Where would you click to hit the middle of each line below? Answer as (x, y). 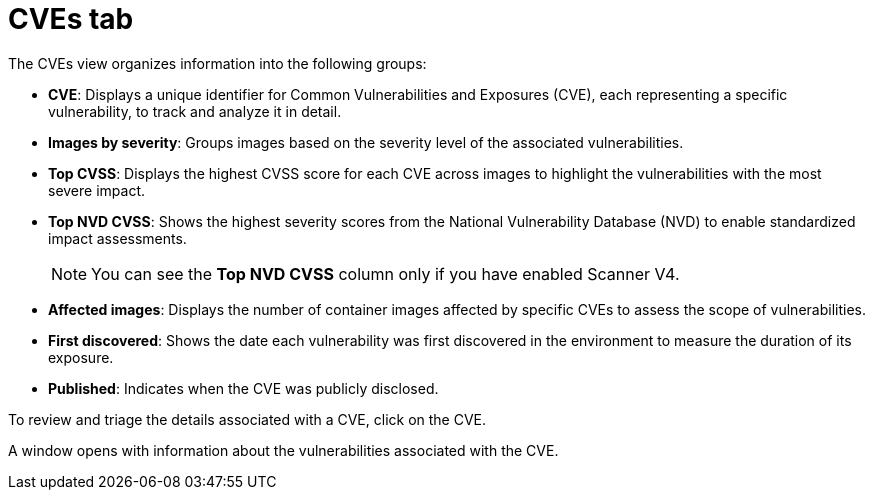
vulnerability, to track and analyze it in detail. (195, 111)
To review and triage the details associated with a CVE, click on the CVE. (247, 419)
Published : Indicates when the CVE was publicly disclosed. (243, 388)
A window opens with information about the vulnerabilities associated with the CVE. (283, 450)
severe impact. (97, 190)
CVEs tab (71, 19)
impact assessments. (117, 238)
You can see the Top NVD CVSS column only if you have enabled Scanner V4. (385, 273)
